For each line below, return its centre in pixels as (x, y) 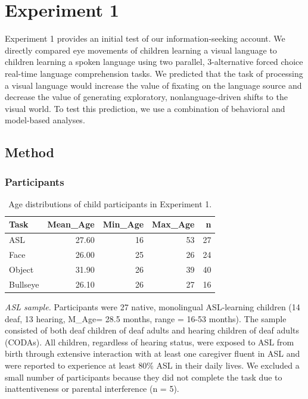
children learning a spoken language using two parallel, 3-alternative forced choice (154, 62)
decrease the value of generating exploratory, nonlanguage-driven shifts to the (146, 97)
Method (29, 152)
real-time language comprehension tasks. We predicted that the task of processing (154, 73)
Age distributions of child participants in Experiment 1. (110, 203)
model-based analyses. (45, 120)
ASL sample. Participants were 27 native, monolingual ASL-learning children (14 (153, 306)
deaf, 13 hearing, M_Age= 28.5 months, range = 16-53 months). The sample (146, 318)
